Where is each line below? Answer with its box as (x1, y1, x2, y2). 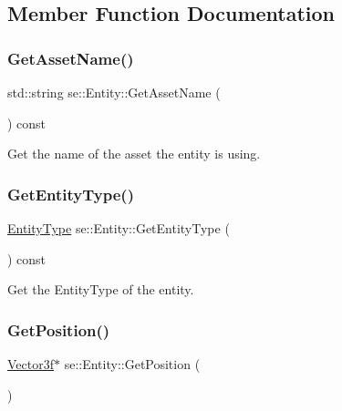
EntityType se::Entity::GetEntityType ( (7, 219, 230, 237)
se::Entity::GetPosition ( (64, 354, 201, 373)
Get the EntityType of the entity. (7, 280, 194, 299)
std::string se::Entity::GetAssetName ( (7, 83, 221, 101)
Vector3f (7, 354, 54, 373)
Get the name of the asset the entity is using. (7, 144, 261, 163)
